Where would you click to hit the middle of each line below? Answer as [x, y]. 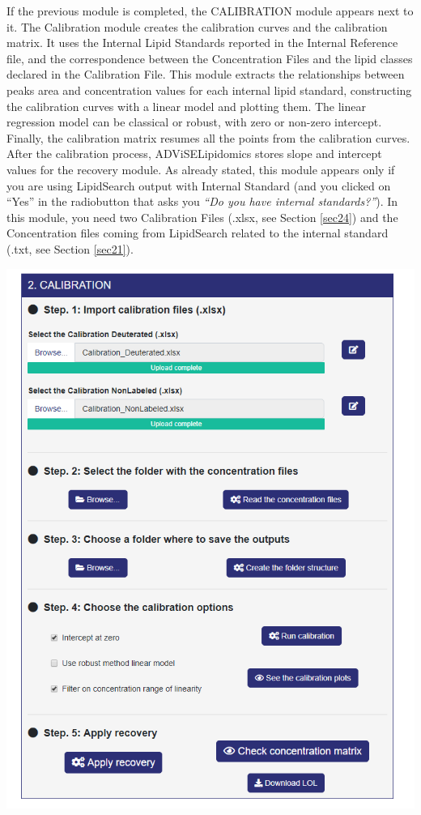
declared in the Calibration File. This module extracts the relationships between [206, 74]
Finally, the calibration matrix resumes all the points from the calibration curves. [208, 137]
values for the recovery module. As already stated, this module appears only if [201, 169]
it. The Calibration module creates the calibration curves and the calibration [197, 26]
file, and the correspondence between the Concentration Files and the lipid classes [210, 58]
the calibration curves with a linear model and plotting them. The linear [186, 106]
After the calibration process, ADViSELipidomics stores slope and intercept [194, 154]
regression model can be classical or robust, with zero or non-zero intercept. [194, 122]
